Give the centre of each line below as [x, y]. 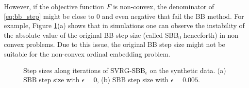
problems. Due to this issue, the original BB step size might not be [125, 44]
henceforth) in [204, 35]
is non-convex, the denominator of [164, 6]
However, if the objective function [54, 6]
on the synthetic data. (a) [188, 70]
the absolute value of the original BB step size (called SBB [91, 35]
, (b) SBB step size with [133, 80]
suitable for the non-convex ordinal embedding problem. [87, 53]
